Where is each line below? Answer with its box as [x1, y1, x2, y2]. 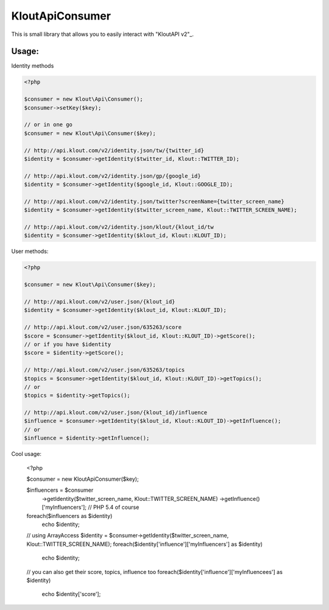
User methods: [11, 247, 49, 255]
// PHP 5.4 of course [87, 503, 140, 511]
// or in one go [24, 121, 73, 128]
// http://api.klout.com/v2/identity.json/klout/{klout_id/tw [24, 224, 214, 231]
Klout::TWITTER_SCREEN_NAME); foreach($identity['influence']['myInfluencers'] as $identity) [26, 540, 263, 548]
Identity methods [11, 62, 54, 69]
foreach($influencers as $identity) [26, 512, 113, 519]
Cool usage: [11, 450, 42, 458]
